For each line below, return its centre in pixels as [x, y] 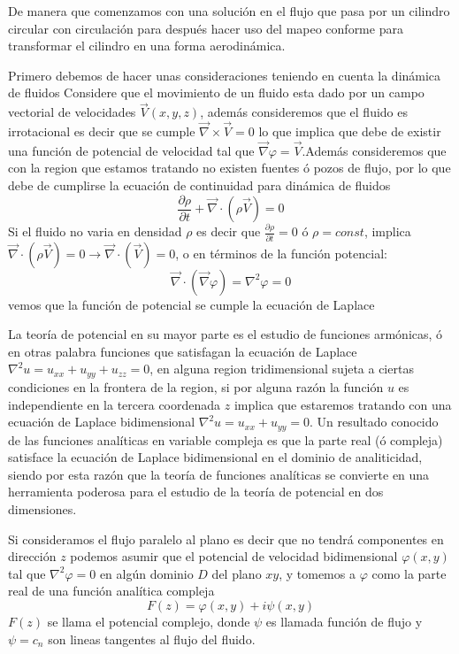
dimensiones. [42, 508]
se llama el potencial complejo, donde [149, 621]
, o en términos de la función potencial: [281, 253]
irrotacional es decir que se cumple [102, 131]
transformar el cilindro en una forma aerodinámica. [147, 46]
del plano [237, 573]
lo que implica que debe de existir [350, 131]
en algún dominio [146, 573]
